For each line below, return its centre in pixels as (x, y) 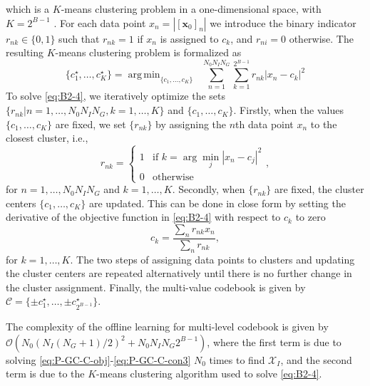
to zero (310, 217)
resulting (25, 52)
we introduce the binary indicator (283, 22)
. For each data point (100, 22)
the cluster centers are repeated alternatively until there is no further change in (179, 273)
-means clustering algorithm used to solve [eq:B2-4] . (209, 374)
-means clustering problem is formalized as (148, 52)
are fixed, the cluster (319, 189)
